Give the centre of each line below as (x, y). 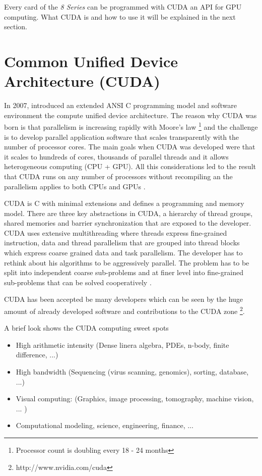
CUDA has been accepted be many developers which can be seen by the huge (124, 299)
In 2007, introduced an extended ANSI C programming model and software (120, 105)
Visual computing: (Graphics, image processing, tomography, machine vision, (135, 399)
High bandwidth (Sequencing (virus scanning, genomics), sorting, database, (132, 372)
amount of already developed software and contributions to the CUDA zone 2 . (124, 310)
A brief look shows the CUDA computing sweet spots (86, 328)
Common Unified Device (91, 61)
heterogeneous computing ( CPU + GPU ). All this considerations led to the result (130, 166)
